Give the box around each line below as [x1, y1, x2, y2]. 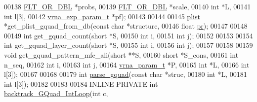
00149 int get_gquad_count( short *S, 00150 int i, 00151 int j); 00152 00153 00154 [4, 30, 253, 40]
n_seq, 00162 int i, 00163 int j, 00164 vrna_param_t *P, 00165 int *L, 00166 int [4, 59, 250, 69]
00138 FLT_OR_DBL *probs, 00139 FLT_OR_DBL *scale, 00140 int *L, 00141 [4, 1, 251, 11]
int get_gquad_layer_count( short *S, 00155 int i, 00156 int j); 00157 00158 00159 [4, 40, 253, 50]
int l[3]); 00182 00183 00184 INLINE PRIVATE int [4, 78, 158, 89]
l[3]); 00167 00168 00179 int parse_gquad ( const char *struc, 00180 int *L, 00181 [4, 69, 247, 79]
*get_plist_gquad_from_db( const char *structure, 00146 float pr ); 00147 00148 [4, 21, 248, 31]
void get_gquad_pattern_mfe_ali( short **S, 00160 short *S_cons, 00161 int [4, 49, 239, 60]
